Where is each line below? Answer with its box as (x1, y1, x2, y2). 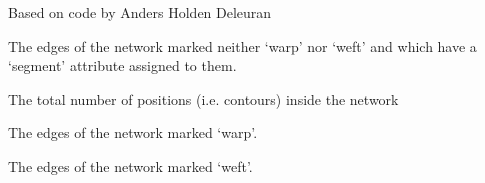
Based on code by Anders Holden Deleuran (8, 2, 272, 22)
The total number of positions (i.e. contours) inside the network (8, 88, 399, 109)
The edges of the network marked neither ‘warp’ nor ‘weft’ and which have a (8, 35, 477, 56)
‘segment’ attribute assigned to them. (8, 55, 237, 76)
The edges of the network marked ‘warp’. (8, 122, 258, 143)
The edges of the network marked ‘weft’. (8, 155, 253, 176)
